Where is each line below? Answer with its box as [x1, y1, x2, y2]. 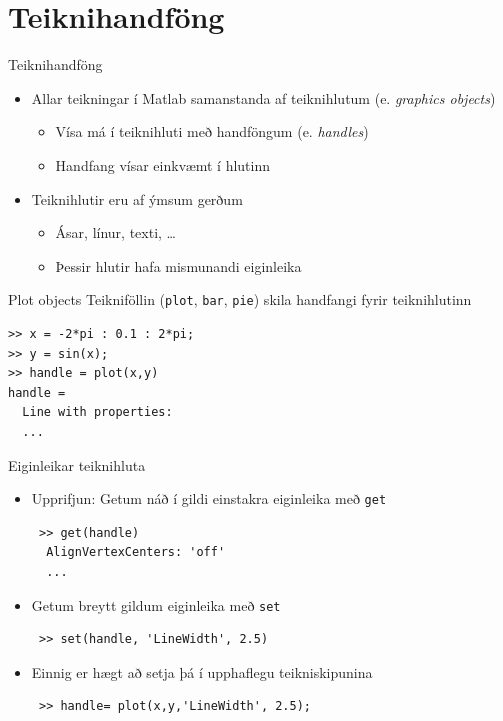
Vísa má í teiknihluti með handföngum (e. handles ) [55, 121, 369, 142]
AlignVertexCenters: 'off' [46, 545, 226, 560]
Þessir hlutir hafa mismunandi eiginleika [55, 255, 302, 276]
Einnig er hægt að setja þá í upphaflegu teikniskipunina [31, 661, 373, 682]
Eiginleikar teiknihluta [8, 454, 146, 475]
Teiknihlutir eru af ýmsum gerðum [31, 188, 243, 209]
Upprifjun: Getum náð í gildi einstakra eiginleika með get [31, 488, 387, 509]
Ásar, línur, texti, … [55, 222, 176, 243]
